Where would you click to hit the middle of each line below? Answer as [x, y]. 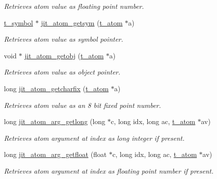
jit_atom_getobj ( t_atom [64, 55]
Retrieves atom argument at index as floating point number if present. [109, 170]
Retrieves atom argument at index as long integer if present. [94, 138]
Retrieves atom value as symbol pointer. [64, 39]
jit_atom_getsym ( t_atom [82, 22]
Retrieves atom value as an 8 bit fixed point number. [82, 105]
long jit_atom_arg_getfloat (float [55, 154]
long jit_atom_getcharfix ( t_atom [56, 88]
